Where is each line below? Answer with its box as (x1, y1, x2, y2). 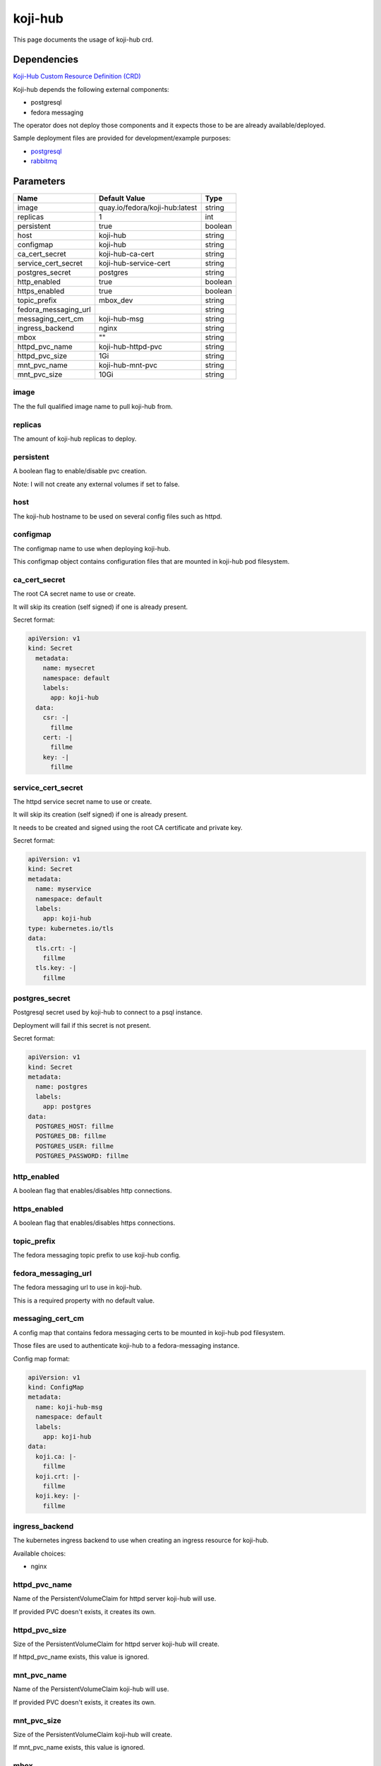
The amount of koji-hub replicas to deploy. (13, 434, 137, 443)
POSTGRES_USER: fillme (35, 1142, 114, 1150)
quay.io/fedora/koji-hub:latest (99, 203, 198, 213)
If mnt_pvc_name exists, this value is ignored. (13, 1743, 145, 1752)
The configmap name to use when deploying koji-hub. (13, 544, 171, 552)
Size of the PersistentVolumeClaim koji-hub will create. (13, 1730, 173, 1738)
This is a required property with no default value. (13, 1296, 155, 1305)
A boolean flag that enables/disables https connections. (13, 1219, 176, 1227)
